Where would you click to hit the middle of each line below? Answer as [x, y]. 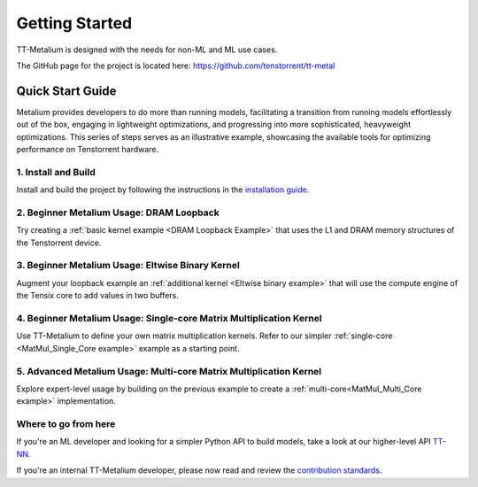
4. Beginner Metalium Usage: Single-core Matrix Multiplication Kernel [169, 318]
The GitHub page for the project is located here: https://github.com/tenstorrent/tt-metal [176, 66]
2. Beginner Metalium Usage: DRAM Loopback [118, 213]
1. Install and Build [56, 172]
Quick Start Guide [66, 91]
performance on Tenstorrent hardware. [88, 150]
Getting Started [74, 23]
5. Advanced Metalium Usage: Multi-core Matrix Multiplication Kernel [169, 371]
